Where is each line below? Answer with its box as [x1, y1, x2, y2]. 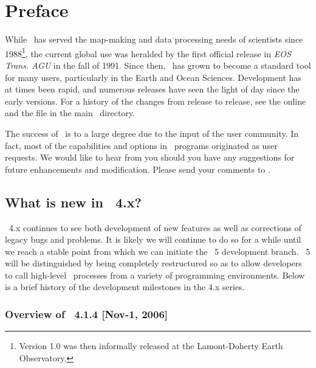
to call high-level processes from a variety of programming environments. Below [5, 268, 305, 281]
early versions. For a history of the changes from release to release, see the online [5, 94, 306, 107]
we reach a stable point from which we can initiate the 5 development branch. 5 [5, 245, 311, 257]
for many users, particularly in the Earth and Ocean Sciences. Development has [5, 71, 301, 83]
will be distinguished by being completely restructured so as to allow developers [5, 257, 302, 269]
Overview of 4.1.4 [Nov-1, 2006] [5, 307, 168, 321]
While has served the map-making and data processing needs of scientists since [5, 33, 303, 46]
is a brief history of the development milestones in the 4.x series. [5, 280, 245, 293]
